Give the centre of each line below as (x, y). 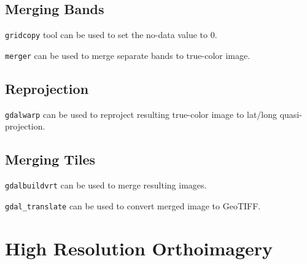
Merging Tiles (50, 159)
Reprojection (47, 88)
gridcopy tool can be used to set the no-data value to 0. (111, 35)
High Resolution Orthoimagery (139, 248)
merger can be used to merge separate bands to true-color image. (128, 55)
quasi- (291, 114)
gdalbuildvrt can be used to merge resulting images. (106, 185)
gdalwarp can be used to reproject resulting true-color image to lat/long (141, 114)
